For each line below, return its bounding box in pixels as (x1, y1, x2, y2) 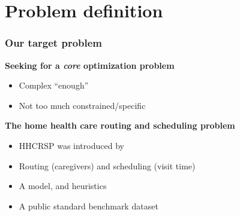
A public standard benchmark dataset (19, 199, 158, 212)
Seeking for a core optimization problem (5, 59, 175, 71)
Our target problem (5, 35, 103, 50)
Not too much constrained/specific (19, 99, 146, 111)
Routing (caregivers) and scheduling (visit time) (19, 159, 196, 172)
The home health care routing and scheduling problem (5, 119, 235, 132)
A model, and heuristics (19, 180, 107, 192)
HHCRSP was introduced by (19, 139, 124, 151)
